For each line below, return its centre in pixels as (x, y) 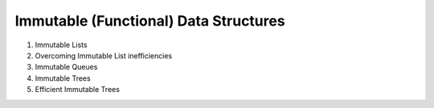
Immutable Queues (66, 67)
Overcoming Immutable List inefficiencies (104, 55)
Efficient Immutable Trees (78, 90)
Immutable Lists (61, 45)
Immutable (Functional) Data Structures (150, 21)
